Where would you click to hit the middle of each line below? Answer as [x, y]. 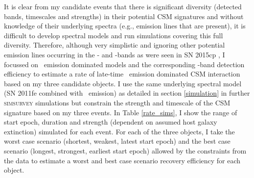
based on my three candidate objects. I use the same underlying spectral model [123, 83]
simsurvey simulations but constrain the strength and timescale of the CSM [117, 102]
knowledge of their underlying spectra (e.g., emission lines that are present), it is [125, 26]
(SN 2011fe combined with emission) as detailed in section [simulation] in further [127, 93]
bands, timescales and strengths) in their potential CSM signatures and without [124, 16]
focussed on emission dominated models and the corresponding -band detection [124, 64]
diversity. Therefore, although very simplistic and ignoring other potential [115, 45]
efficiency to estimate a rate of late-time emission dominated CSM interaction [122, 74]
